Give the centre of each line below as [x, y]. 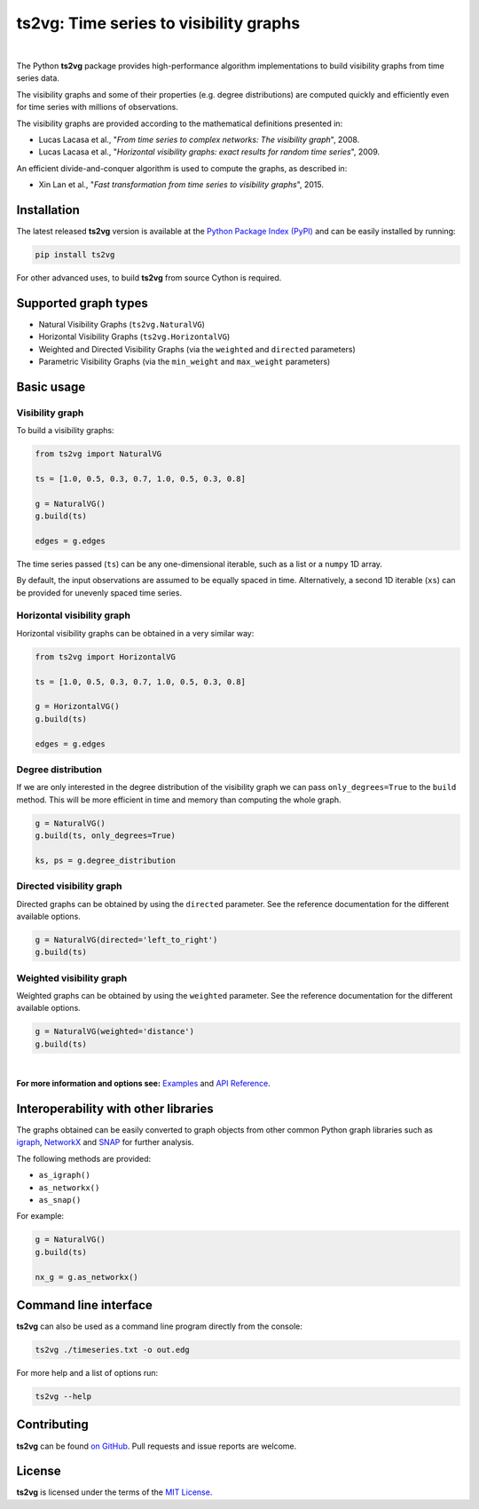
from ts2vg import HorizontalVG [106, 656]
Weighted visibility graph [72, 978]
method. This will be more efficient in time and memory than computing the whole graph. [179, 800]
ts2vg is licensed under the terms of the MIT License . [114, 1492]
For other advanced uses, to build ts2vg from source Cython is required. [149, 277]
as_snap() [60, 1200]
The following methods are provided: [84, 1158]
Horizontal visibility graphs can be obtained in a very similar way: [135, 633]
